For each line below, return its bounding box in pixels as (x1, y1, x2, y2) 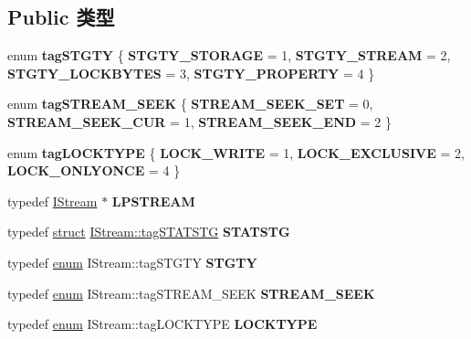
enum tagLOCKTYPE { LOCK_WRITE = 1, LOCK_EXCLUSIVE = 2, (7, 143, 465, 162)
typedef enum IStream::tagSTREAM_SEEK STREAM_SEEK (7, 283, 375, 302)
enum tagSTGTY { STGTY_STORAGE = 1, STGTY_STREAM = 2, (7, 46, 451, 65)
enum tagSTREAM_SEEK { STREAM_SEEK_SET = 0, (7, 94, 373, 113)
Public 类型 (7, 3, 115, 31)
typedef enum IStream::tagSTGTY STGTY (7, 252, 257, 271)
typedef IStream (7, 191, 98, 210)
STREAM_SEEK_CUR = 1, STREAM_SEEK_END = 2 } (7, 111, 392, 131)
